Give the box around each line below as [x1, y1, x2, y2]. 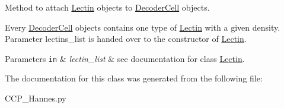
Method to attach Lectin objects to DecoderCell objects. [5, 1, 210, 13]
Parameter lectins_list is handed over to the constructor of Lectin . [5, 32, 247, 45]
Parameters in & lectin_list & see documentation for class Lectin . [5, 52, 245, 64]
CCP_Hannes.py [5, 92, 66, 104]
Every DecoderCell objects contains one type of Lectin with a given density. [5, 21, 280, 33]
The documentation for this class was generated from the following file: [5, 72, 263, 84]
